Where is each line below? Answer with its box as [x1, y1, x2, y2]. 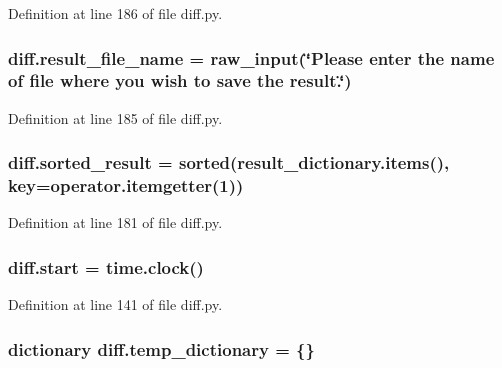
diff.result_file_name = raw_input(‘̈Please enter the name [8, 45, 495, 70]
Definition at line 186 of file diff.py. [8, 3, 223, 23]
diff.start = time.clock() [8, 254, 204, 279]
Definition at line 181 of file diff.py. [8, 212, 223, 233]
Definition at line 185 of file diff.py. [8, 107, 223, 128]
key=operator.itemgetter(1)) [8, 173, 244, 198]
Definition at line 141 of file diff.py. [8, 294, 223, 315]
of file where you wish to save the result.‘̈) [8, 68, 352, 93]
